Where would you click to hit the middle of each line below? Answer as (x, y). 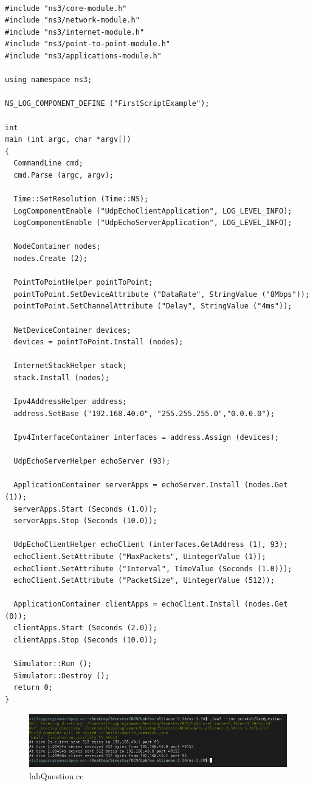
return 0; (33, 688)
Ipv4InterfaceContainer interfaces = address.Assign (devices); (146, 437)
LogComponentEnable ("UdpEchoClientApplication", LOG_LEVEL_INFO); (153, 211)
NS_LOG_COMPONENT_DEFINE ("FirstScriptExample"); (107, 104)
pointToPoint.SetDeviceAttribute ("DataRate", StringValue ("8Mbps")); (162, 294)
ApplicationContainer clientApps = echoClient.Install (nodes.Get (151, 604)
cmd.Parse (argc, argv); (64, 175)
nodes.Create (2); (51, 259)
